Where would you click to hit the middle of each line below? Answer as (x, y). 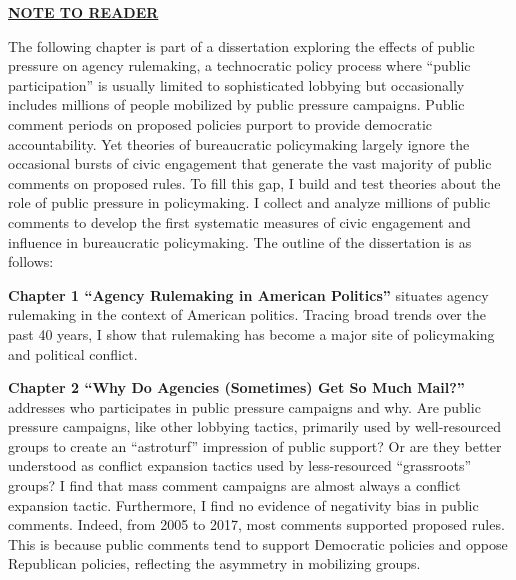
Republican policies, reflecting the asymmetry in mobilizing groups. (214, 563)
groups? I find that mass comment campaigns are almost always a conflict (234, 485)
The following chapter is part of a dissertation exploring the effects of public (241, 45)
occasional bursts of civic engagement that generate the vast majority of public (250, 163)
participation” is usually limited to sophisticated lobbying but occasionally (236, 84)
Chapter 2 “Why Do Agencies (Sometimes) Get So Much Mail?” (236, 387)
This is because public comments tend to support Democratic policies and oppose (258, 543)
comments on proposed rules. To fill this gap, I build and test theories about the (254, 182)
